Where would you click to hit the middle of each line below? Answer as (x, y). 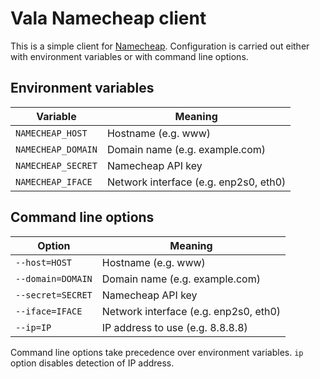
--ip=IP (33, 327)
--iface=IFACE (49, 311)
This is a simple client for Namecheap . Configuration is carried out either (160, 46)
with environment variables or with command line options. (129, 56)
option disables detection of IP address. (92, 363)
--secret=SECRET (54, 295)
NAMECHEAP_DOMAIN (56, 149)
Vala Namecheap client (108, 18)
